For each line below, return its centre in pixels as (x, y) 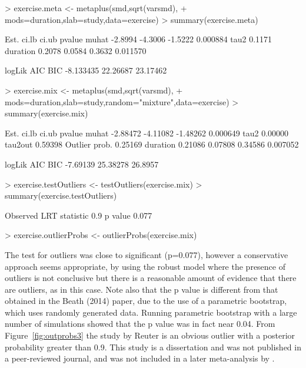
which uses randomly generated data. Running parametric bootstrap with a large (151, 312)
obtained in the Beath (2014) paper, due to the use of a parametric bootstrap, (146, 301)
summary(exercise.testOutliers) (61, 195)
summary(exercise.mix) (46, 113)
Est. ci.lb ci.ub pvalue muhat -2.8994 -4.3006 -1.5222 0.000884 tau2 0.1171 (139, 39)
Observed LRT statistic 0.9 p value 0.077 (79, 215)
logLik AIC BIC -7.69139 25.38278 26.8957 (82, 164)
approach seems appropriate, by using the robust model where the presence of (145, 266)
